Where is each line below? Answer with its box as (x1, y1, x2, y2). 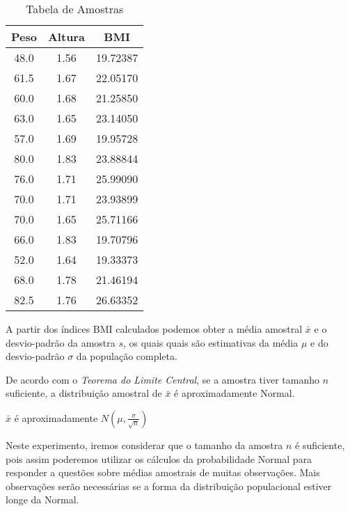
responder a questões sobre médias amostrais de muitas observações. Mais (6, 465, 320, 480)
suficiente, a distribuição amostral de (6, 386, 162, 400)
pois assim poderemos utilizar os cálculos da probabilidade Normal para (6, 451, 312, 466)
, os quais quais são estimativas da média (122, 335, 299, 349)
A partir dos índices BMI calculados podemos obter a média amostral (6, 322, 303, 336)
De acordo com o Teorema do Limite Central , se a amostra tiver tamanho (6, 372, 319, 386)
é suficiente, (295, 437, 345, 452)
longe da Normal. (6, 492, 79, 507)
